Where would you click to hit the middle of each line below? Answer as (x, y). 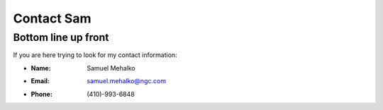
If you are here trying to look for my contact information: (95, 55)
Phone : (42, 94)
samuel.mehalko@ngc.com (127, 81)
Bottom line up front (61, 37)
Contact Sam (52, 18)
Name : (41, 68)
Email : (40, 81)
